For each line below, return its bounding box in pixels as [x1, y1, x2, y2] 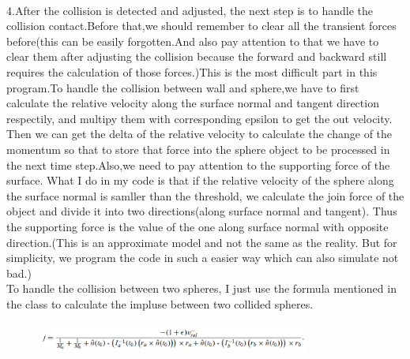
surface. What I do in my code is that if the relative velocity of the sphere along [6, 172, 394, 189]
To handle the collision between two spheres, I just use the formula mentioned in [6, 280, 397, 297]
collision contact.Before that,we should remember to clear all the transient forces [6, 17, 397, 34]
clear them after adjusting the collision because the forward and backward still [6, 48, 387, 65]
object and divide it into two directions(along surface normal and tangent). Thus [6, 203, 397, 219]
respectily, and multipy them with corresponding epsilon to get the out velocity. [6, 110, 393, 126]
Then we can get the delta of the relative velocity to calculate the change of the [6, 125, 393, 142]
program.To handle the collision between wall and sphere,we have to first [6, 79, 359, 95]
